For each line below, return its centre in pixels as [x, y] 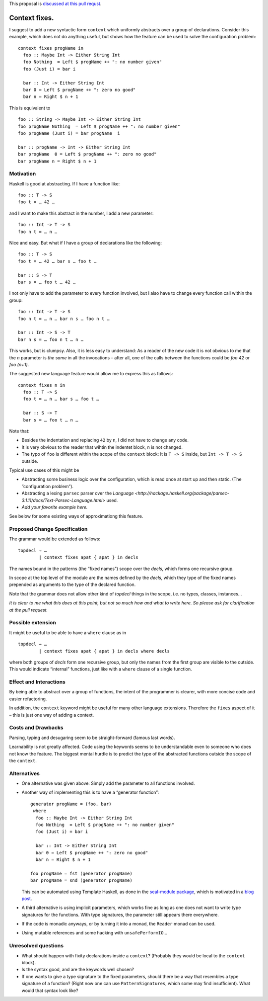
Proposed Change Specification [48, 529]
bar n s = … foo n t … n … [51, 339]
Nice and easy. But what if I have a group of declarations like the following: [86, 243]
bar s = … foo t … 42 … [47, 282]
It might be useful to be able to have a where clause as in [68, 632]
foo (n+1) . [19, 364]
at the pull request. [29, 610]
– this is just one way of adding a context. [52, 715]
